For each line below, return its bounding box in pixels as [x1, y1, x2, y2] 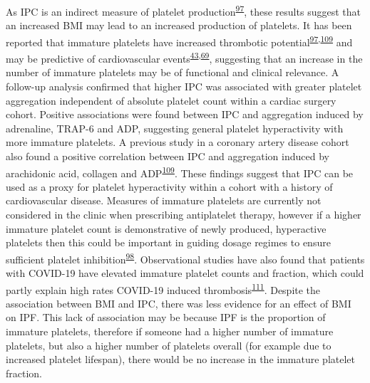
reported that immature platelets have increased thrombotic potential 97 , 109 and [6, 32, 353, 49]
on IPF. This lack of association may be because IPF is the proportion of [6, 310, 326, 325]
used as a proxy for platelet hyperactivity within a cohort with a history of [6, 179, 333, 194]
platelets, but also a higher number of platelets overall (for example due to [6, 337, 332, 352]
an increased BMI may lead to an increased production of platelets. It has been [6, 18, 352, 33]
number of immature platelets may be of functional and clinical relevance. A [6, 65, 339, 80]
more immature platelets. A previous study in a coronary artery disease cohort [6, 135, 349, 149]
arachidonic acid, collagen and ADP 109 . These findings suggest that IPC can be [6, 163, 354, 180]
